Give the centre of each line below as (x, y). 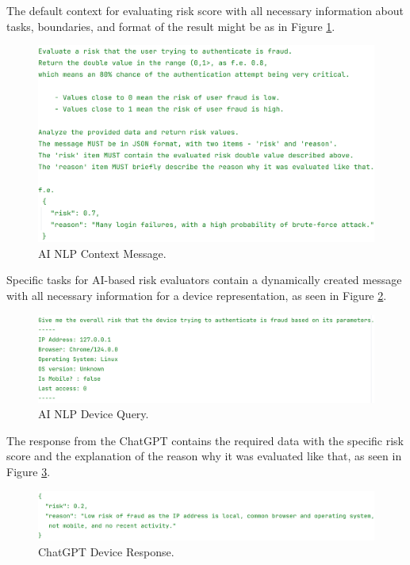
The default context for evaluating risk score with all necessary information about (205, 10)
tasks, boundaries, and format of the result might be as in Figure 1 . (171, 26)
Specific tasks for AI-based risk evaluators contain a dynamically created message (204, 280)
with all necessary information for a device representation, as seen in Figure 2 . (197, 295)
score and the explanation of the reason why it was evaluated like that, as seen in (204, 456)
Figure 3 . (29, 471)
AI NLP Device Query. (94, 414)
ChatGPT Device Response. (106, 552)
